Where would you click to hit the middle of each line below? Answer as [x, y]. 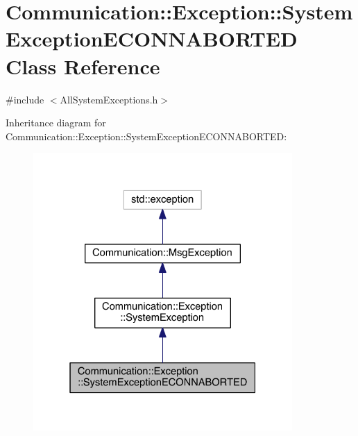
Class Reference [83, 66]
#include [25, 99]
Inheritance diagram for [56, 123]
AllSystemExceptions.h [109, 99]
